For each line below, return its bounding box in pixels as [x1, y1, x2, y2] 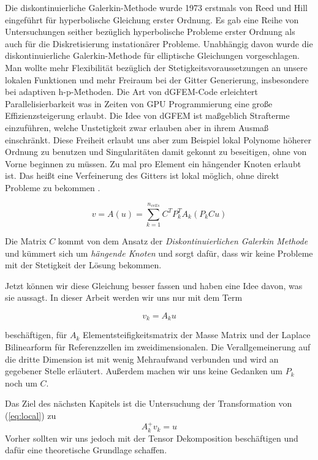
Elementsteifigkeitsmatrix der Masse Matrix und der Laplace [82, 328, 311, 341]
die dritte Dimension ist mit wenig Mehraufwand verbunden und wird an [5, 352, 279, 365]
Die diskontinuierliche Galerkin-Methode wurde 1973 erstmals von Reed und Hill [5, 1, 308, 13]
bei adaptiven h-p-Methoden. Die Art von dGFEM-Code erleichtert [5, 85, 259, 98]
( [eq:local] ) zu [5, 409, 56, 422]
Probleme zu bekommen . [5, 181, 100, 194]
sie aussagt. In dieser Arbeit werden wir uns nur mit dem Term [5, 291, 243, 304]
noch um [5, 376, 37, 389]
